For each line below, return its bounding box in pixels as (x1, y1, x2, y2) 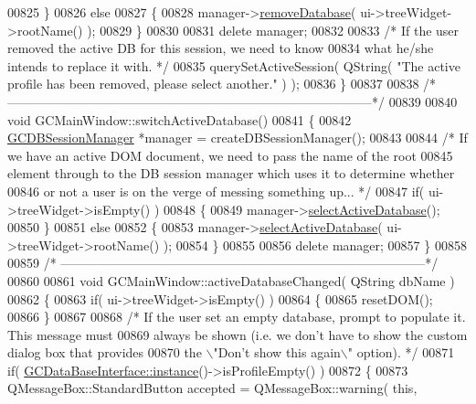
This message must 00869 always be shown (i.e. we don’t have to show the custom (7, 324, 468, 344)
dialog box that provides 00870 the (7, 343, 202, 362)
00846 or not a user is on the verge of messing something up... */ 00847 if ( (7, 181, 425, 200)
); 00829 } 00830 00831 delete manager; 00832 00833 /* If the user (87, 20, 460, 39)
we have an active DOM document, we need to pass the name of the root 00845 (7, 145, 453, 165)
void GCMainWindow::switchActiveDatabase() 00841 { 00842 (7, 110, 352, 129)
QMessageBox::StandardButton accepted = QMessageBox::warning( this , (7, 378, 418, 398)
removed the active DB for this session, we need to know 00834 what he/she (7, 38, 434, 58)
